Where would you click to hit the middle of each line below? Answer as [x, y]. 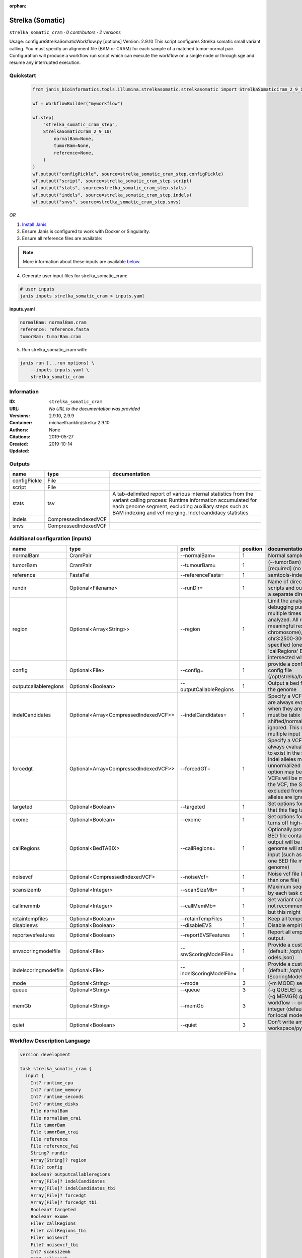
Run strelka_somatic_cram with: [55, 349]
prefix [188, 548]
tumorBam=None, [72, 146]
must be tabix [284, 715]
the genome [282, 689]
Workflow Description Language [50, 1041]
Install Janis [34, 224]
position [252, 548]
